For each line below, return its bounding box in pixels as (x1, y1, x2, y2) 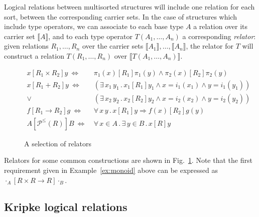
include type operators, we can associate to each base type (4, 21, 184, 32)
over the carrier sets (82, 41, 144, 51)
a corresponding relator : (182, 31, 256, 41)
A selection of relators (24, 138, 91, 148)
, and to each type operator (48, 31, 133, 41)
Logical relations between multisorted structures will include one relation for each (4, 2, 255, 12)
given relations (4, 41, 49, 51)
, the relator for (186, 41, 234, 51)
